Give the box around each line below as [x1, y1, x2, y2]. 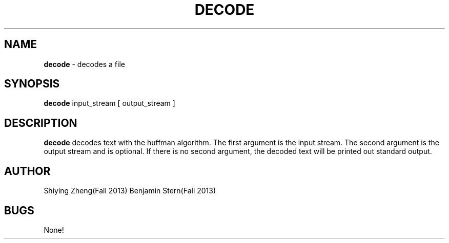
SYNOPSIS [4, 77, 60, 91]
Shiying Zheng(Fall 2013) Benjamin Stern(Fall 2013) [44, 186, 216, 195]
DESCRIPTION [4, 116, 77, 129]
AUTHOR [4, 164, 51, 178]
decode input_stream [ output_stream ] [44, 99, 175, 108]
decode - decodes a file [44, 59, 125, 69]
